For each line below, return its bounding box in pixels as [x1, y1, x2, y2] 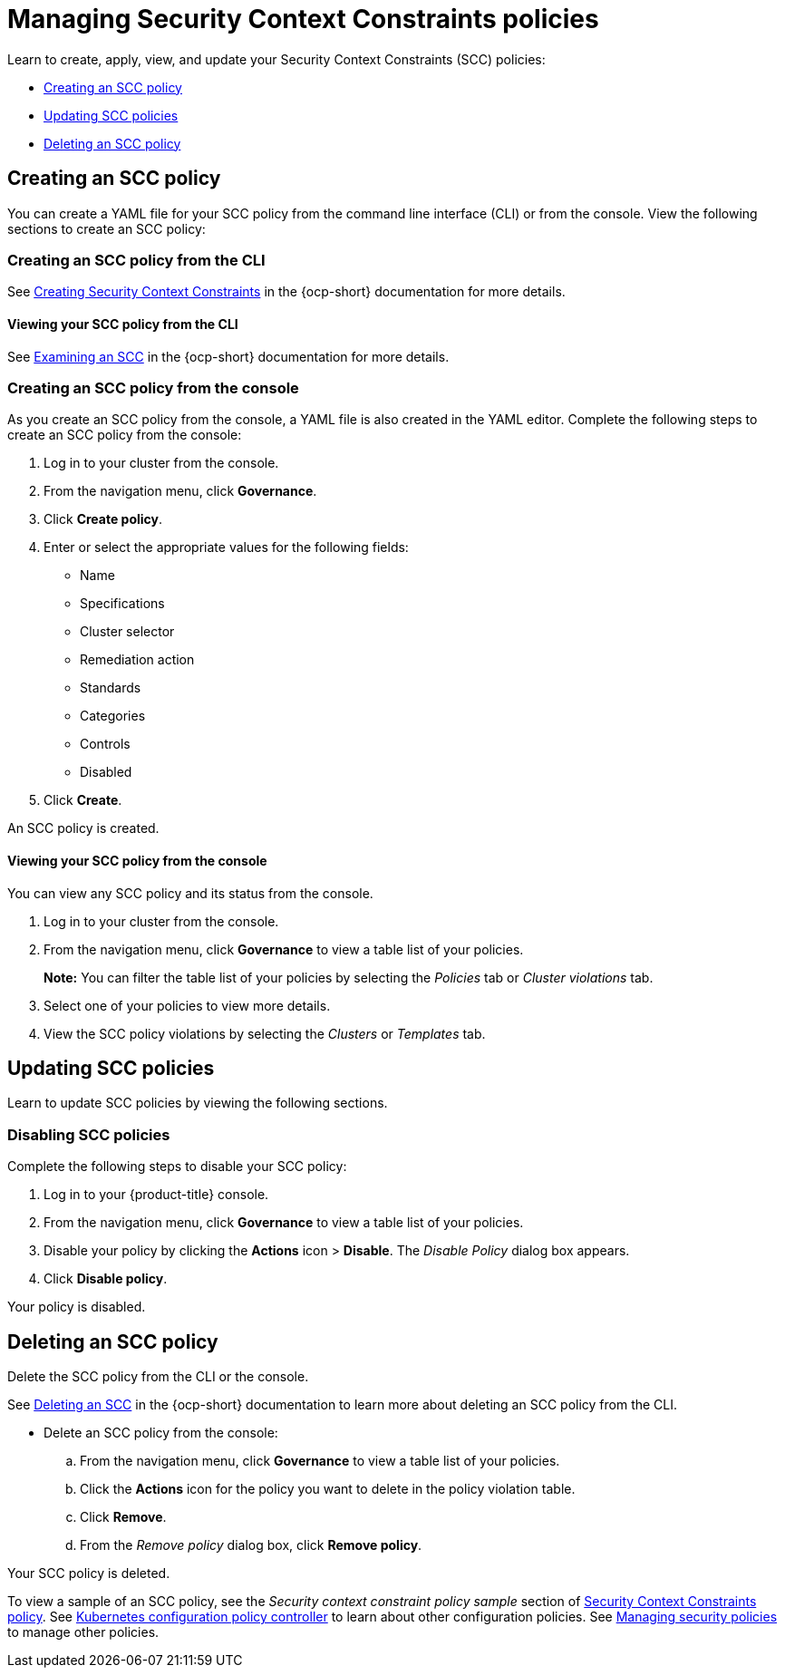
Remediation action [80, 652, 195, 668]
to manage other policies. [7, 1623, 160, 1640]
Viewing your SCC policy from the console [7, 852, 267, 868]
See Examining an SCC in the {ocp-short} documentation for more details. [7, 348, 450, 364]
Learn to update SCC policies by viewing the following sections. [7, 1095, 388, 1111]
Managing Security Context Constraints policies [7, 4, 599, 34]
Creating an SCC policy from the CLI [7, 250, 266, 269]
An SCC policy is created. [7, 820, 160, 837]
